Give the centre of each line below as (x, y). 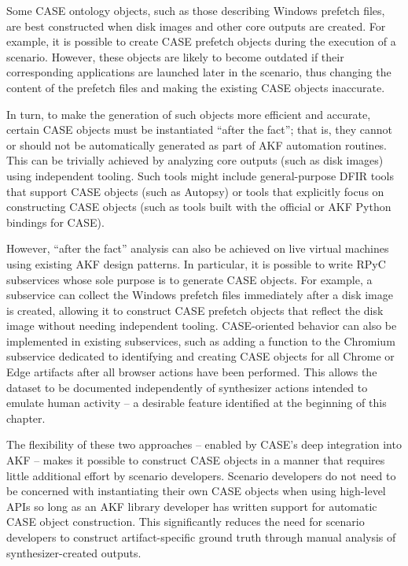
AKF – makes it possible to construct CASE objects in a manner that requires (196, 460)
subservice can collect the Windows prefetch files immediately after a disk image (200, 295)
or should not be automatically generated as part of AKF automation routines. (197, 144)
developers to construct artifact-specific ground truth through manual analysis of (201, 537)
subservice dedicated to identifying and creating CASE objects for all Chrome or (200, 356)
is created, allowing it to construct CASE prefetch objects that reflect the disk (195, 310)
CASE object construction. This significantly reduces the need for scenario (186, 522)
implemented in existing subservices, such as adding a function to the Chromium (201, 340)
